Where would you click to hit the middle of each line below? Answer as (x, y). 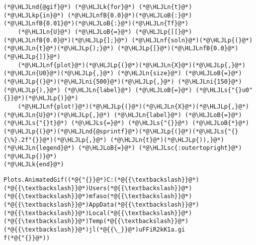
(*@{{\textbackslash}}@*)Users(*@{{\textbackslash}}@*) (98, 188)
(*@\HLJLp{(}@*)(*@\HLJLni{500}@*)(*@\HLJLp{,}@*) (89, 81)
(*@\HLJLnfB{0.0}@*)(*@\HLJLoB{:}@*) (130, 15)
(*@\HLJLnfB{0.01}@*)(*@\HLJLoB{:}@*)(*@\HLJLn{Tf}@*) (96, 24)
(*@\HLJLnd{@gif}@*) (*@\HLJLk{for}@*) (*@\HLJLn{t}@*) (98, 7)
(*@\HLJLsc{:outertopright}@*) (190, 148)
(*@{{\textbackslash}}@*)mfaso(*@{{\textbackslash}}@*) (98, 196)
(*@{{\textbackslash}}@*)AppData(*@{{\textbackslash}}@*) (101, 205)
